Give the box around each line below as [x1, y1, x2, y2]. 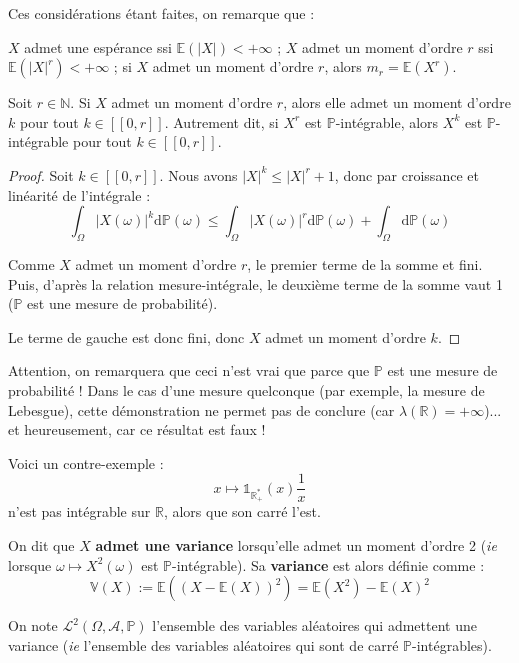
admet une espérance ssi [24, 36, 172, 57]
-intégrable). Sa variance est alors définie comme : [172, 554, 485, 575]
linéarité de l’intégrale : [8, 184, 151, 205]
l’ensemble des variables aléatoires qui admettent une [152, 615, 477, 636]
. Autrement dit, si [164, 111, 279, 132]
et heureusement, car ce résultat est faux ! [8, 419, 266, 440]
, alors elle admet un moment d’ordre [283, 92, 511, 113]
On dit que [8, 534, 75, 555]
